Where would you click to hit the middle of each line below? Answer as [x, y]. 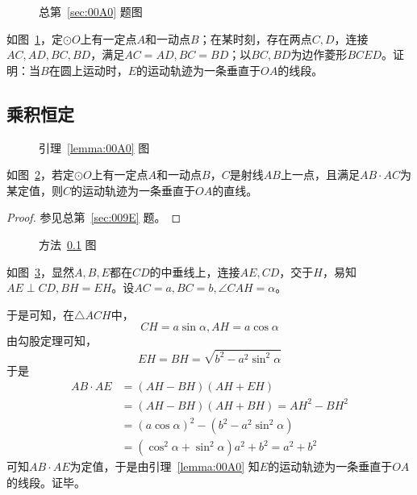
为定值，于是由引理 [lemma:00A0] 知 [165, 466]
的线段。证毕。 [46, 482]
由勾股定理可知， [52, 341]
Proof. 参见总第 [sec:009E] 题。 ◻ [94, 217]
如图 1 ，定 [35, 38]
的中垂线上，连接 [195, 271]
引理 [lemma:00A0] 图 [94, 147]
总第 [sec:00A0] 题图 [91, 11]
